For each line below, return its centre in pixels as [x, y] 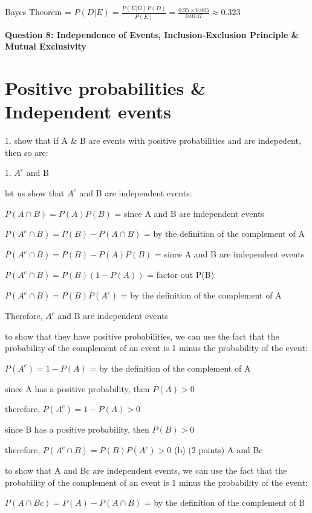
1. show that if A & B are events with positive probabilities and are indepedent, [153, 140]
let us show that [35, 192]
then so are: [27, 152]
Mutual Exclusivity [46, 46]
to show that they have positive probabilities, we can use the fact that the [142, 336]
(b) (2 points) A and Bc [218, 450]
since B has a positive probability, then [77, 429]
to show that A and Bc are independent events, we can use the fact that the [146, 470]
